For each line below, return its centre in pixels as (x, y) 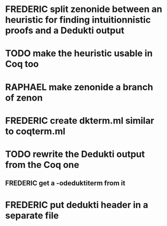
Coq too (22, 64)
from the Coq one (42, 165)
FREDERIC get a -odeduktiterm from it (65, 183)
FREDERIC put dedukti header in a (77, 205)
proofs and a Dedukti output (65, 31)
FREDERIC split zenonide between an (84, 9)
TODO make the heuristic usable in (79, 53)
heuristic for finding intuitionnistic (78, 20)
